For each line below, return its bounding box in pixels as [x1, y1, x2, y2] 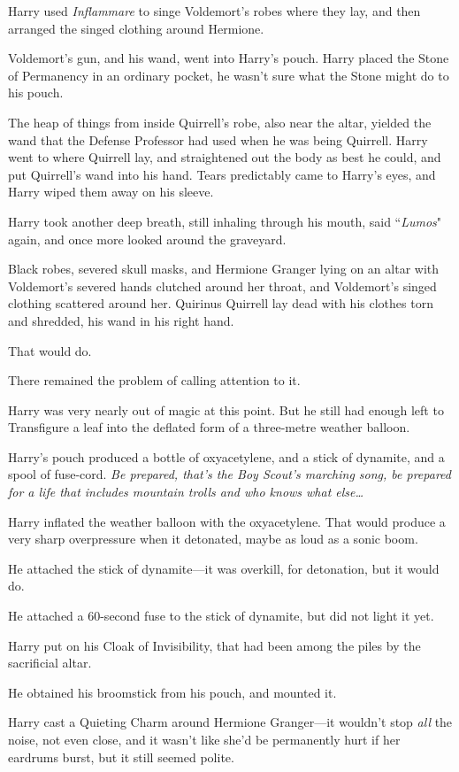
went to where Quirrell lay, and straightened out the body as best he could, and [8, 148, 441, 166]
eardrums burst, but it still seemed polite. [8, 747, 234, 766]
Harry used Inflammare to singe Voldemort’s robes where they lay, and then [8, 2, 421, 19]
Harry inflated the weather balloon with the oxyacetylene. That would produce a [8, 512, 446, 530]
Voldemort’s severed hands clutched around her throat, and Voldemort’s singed [8, 276, 437, 295]
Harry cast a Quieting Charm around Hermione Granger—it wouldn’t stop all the [8, 713, 453, 731]
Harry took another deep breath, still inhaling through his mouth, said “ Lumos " [8, 212, 442, 230]
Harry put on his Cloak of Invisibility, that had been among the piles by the [8, 636, 421, 654]
